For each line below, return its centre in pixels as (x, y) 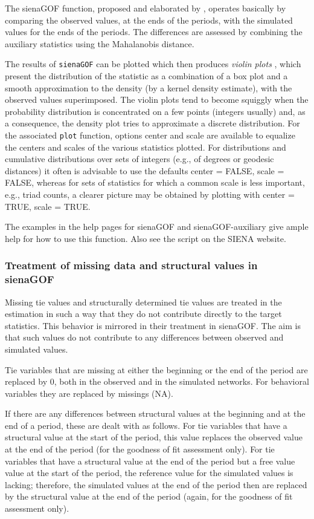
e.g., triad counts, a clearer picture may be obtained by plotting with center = (150, 194)
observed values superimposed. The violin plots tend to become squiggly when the (157, 100)
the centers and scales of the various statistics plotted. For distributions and (146, 147)
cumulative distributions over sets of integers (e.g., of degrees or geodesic (139, 159)
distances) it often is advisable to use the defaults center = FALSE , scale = (145, 170)
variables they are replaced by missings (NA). (89, 393)
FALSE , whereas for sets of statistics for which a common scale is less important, (155, 182)
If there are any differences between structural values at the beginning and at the (155, 413)
